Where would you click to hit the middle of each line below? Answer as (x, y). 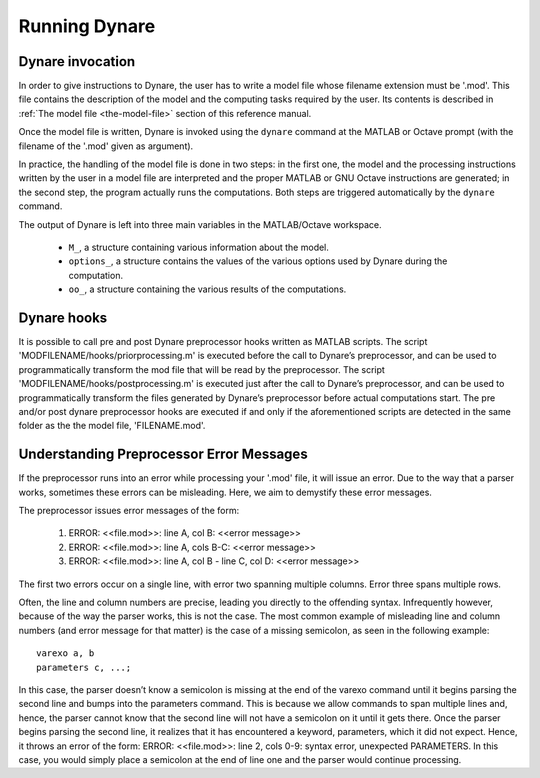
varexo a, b (65, 653)
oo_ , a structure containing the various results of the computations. (207, 289)
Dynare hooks (63, 317)
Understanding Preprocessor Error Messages (163, 454)
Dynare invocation (77, 61)
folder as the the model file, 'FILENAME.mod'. (112, 426)
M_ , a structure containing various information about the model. (199, 247)
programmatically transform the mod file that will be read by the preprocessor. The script (201, 369)
